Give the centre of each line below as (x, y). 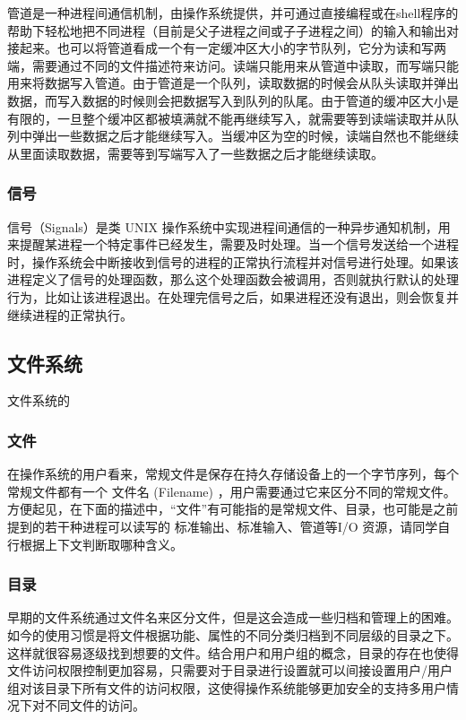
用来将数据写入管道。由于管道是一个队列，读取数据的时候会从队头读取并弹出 (233, 83)
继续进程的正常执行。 (70, 314)
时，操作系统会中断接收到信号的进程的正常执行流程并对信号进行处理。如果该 (233, 261)
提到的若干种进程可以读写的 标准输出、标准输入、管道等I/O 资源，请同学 (223, 526)
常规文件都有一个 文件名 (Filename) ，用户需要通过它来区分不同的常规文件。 (232, 491)
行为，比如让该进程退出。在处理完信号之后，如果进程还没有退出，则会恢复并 (233, 296)
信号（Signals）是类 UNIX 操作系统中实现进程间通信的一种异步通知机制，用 (229, 226)
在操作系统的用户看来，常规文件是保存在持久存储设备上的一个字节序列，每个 (233, 474)
